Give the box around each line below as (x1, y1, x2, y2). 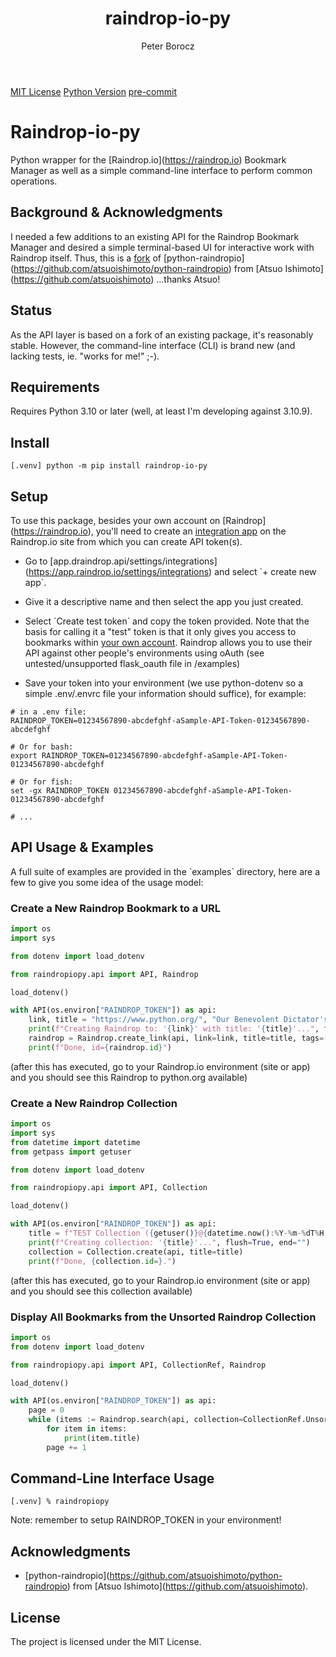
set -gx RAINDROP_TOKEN (10, 785, 110, 796)
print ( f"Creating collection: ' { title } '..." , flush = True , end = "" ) (28, 1237, 311, 1247)
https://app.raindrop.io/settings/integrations (28, 565, 210, 577)
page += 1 (46, 1442, 87, 1452)
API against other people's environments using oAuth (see (24, 647, 265, 659)
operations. (10, 175, 58, 187)
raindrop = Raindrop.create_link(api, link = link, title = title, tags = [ (28, 1033, 329, 1044)
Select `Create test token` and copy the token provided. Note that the (24, 615, 310, 627)
